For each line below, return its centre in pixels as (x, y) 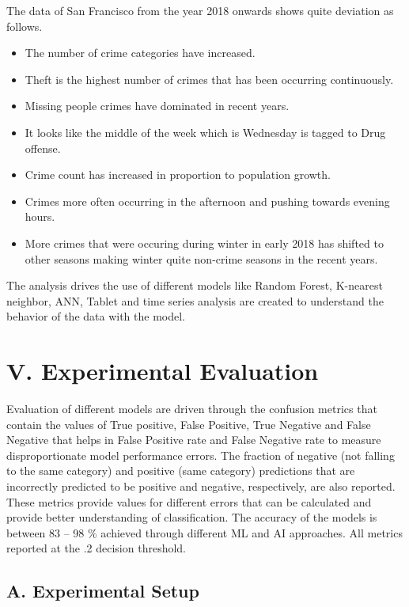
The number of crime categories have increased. (140, 53)
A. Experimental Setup (103, 591)
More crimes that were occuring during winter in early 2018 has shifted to (204, 243)
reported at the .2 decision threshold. (97, 548)
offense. (43, 148)
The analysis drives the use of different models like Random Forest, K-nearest (195, 285)
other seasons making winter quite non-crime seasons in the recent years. (201, 258)
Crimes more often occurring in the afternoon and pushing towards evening (207, 201)
